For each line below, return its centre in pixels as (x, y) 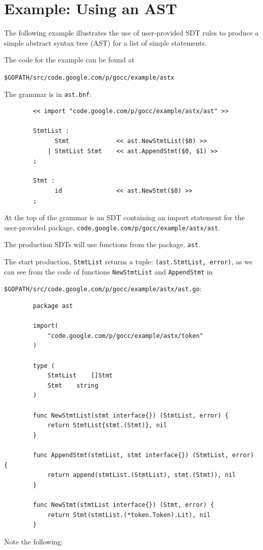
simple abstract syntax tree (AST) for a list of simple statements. (105, 42)
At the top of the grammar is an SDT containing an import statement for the (124, 217)
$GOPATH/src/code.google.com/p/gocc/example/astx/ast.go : (103, 288)
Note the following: (34, 541)
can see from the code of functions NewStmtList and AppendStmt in (108, 271)
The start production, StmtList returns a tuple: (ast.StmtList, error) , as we (128, 262)
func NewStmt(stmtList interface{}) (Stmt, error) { (124, 505)
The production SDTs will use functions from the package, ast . (102, 244)
